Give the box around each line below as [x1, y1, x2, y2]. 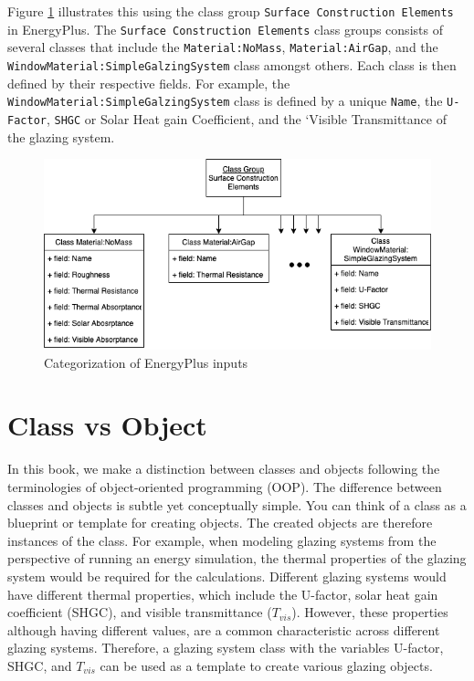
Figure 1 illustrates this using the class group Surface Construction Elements [7, 2, 454, 20]
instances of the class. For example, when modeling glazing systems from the [7, 530, 437, 550]
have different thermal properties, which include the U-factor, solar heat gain [7, 584, 438, 603]
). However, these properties [291, 602, 448, 622]
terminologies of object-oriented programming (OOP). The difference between [7, 477, 442, 496]
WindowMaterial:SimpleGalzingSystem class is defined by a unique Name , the [7, 91, 443, 110]
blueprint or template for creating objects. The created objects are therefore [7, 513, 433, 532]
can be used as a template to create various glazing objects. [100, 655, 433, 675]
